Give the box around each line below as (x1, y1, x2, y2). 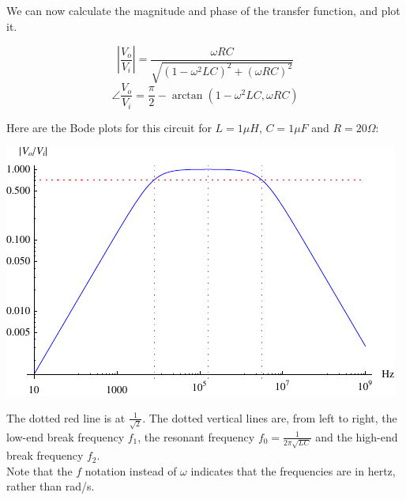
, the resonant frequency (137, 428, 255, 445)
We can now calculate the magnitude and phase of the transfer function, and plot (6, 2, 400, 18)
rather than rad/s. (6, 478, 95, 494)
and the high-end (315, 428, 398, 445)
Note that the (6, 462, 73, 479)
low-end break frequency (6, 428, 125, 445)
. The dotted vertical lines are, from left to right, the (142, 409, 397, 426)
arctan (171, 89, 203, 101)
